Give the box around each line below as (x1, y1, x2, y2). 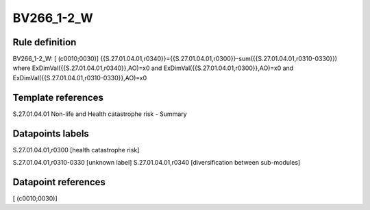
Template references (12, 91, 104, 103)
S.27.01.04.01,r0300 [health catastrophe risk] (12, 145, 140, 154)
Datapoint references (12, 176, 106, 188)
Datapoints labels (12, 128, 89, 139)
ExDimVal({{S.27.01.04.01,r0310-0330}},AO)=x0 (12, 73, 147, 82)
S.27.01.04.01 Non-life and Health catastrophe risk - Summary (12, 110, 188, 118)
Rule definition (12, 36, 77, 48)
